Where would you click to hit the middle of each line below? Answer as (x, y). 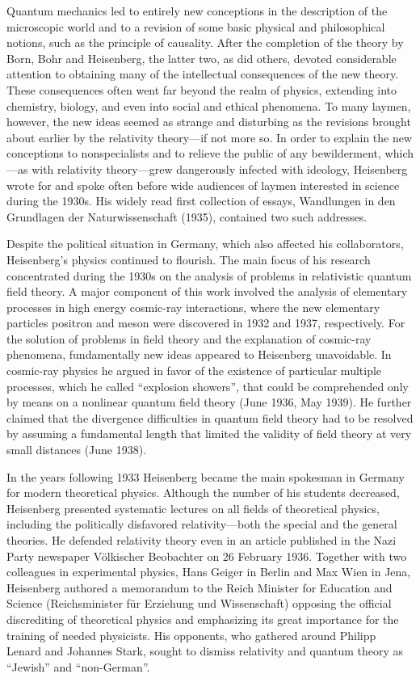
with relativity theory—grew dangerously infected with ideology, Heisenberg (220, 168)
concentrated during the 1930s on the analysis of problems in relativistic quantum (209, 275)
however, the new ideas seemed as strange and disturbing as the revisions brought (209, 122)
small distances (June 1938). (77, 450)
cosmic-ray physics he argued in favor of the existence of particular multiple (194, 371)
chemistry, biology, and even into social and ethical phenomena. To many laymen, (209, 105)
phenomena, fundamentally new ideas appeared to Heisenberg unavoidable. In (199, 354)
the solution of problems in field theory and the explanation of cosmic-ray (189, 338)
